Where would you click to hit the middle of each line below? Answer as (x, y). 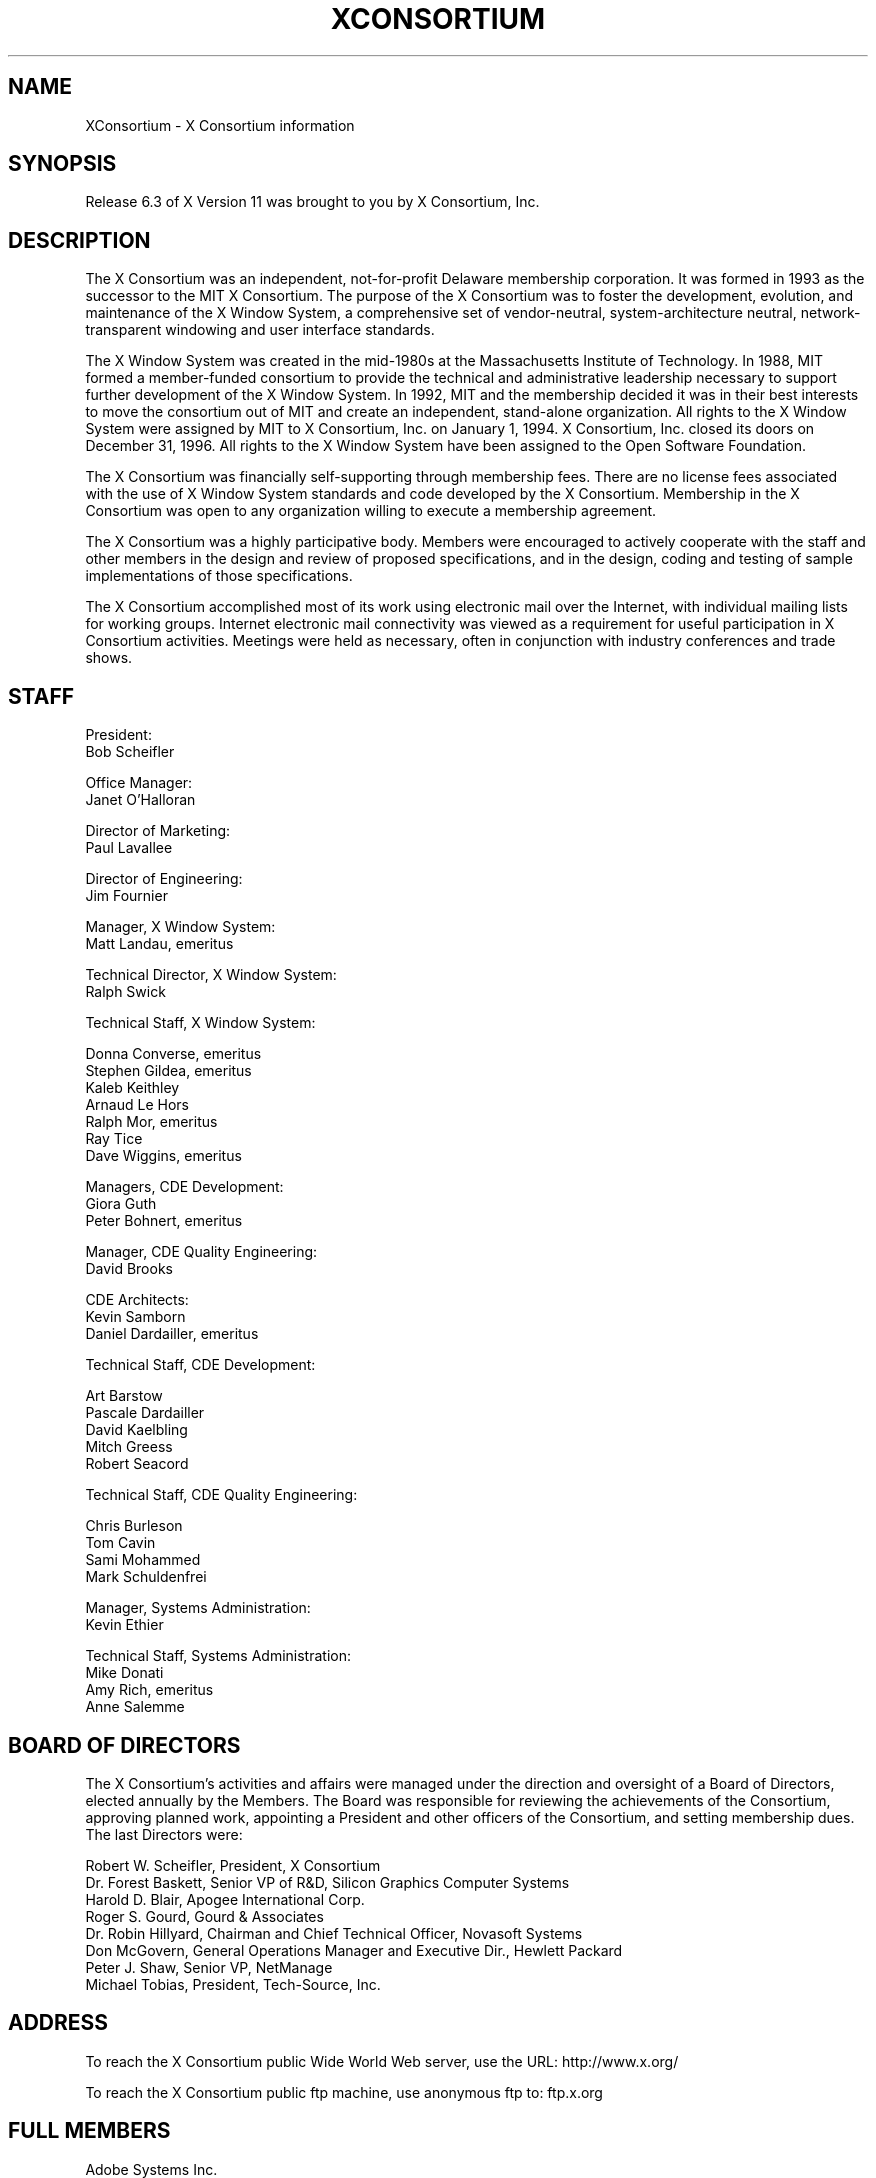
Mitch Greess (129, 1447)
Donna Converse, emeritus (173, 1054)
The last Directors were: (164, 1834)
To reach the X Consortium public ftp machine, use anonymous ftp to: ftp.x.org (344, 2092)
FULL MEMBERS (89, 2131)
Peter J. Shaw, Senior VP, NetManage (209, 1967)
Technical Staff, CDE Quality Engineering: (221, 1495)
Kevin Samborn (135, 1317)
